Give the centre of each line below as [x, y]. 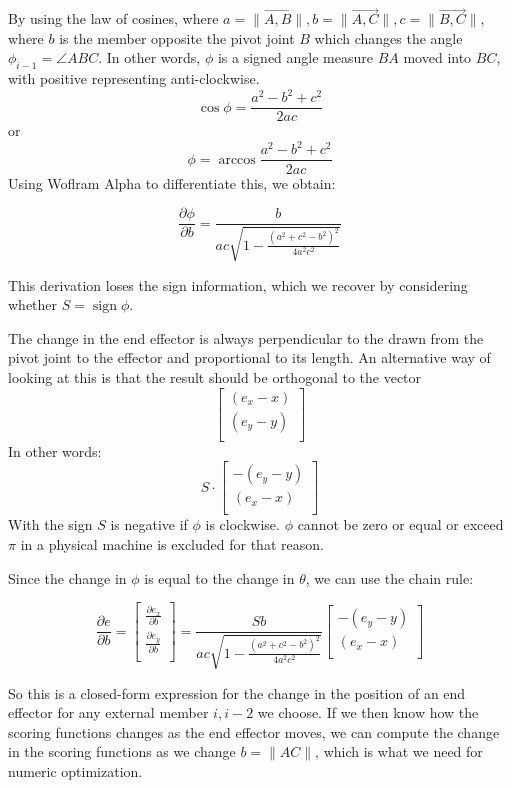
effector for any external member [108, 712]
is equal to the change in [219, 577]
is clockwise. [242, 524]
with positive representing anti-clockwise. [134, 78]
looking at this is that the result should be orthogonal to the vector [215, 376]
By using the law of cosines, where [113, 18]
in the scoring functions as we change [122, 751]
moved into [437, 57]
